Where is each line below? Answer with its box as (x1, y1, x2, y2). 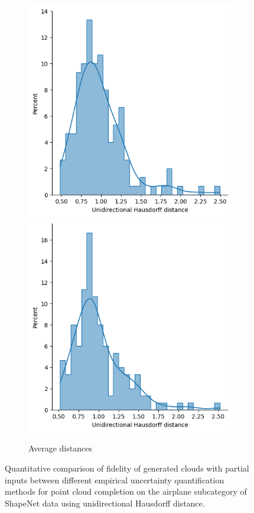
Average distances (28, 442, 92, 454)
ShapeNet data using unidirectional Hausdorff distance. (5, 496, 205, 509)
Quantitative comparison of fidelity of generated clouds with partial (5, 461, 249, 474)
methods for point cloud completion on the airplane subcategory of (5, 485, 247, 498)
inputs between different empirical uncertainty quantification (5, 473, 224, 486)
